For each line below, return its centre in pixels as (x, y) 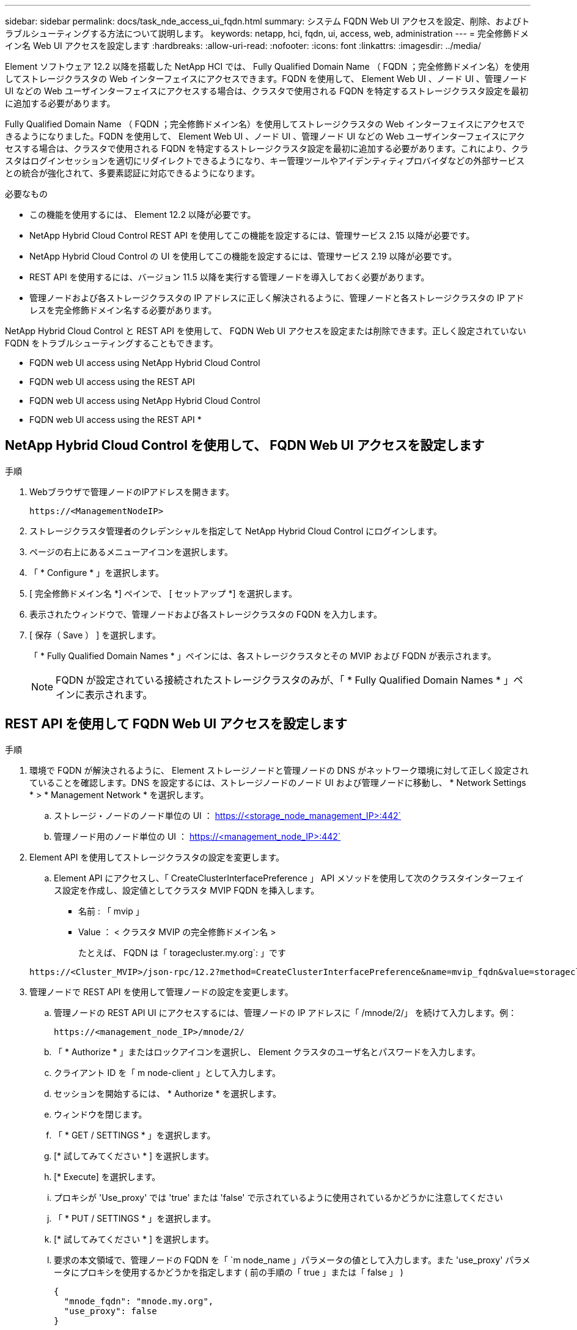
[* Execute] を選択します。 (107, 1176)
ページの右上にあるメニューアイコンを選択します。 (131, 551)
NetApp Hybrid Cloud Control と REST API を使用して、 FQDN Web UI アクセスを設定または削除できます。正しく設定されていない (266, 331)
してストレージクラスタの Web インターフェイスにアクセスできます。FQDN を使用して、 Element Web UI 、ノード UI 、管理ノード (266, 79)
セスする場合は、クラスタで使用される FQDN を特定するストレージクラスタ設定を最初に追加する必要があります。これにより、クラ (267, 148)
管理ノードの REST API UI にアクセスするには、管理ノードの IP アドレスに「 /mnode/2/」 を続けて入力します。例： (285, 1012)
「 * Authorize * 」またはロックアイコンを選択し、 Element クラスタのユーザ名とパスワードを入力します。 (267, 1052)
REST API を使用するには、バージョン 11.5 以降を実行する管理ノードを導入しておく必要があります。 (230, 277)
